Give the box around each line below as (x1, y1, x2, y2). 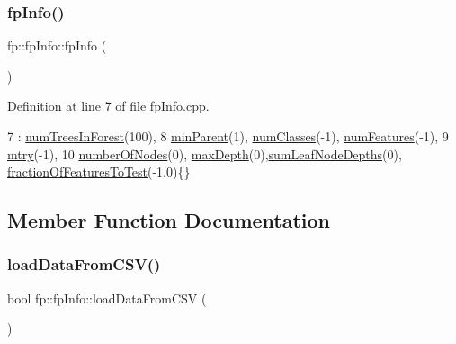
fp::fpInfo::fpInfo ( (7, 36, 107, 55)
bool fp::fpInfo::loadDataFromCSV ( (7, 288, 207, 307)
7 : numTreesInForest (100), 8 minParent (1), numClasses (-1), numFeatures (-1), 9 (7, 127, 449, 145)
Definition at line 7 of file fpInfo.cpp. (7, 96, 210, 115)
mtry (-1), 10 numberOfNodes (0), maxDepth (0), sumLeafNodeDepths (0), (7, 144, 402, 163)
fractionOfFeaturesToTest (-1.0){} (7, 162, 191, 181)
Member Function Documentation (7, 206, 331, 234)
